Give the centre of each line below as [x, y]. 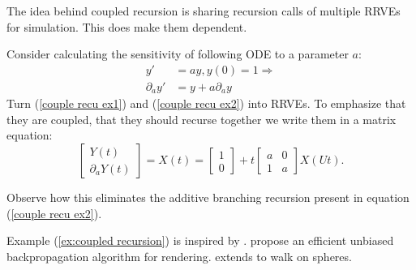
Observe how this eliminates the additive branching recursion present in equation [208, 197]
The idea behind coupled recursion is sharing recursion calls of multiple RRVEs [204, 11]
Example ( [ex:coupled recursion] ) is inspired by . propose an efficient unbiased [200, 240]
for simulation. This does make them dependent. [127, 26]
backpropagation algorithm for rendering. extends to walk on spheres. [179, 256]
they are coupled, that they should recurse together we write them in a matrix [202, 119]
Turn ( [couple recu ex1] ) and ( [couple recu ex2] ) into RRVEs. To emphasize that [206, 103]
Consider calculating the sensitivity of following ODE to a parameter [178, 54]
